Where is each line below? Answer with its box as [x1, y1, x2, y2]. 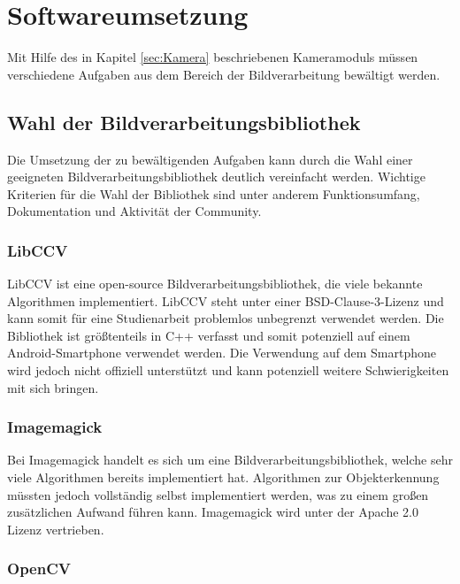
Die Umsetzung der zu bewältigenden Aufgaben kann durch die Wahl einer [7, 150, 413, 168]
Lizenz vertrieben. [7, 519, 104, 538]
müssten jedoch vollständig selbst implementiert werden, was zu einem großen [7, 485, 429, 503]
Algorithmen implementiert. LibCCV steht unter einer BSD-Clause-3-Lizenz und [7, 291, 444, 310]
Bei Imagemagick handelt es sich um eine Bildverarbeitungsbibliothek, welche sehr [7, 450, 453, 469]
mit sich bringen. [7, 378, 99, 396]
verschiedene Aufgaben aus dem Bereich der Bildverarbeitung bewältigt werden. [7, 65, 441, 83]
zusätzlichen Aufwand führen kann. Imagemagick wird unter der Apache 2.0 [7, 503, 418, 521]
